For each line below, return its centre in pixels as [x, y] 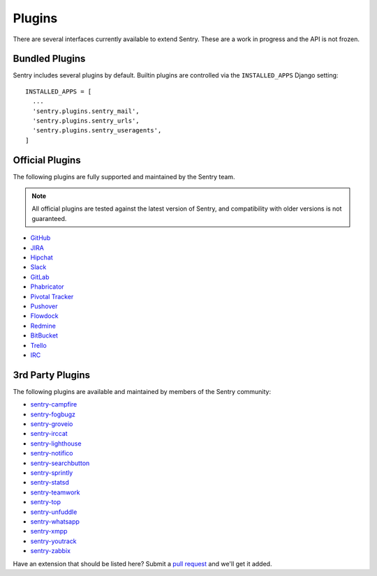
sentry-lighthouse [56, 444]
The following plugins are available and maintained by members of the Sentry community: [142, 391]
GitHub [40, 238]
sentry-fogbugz [53, 414]
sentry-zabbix [51, 551]
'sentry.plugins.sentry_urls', [86, 121]
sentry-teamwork [55, 492]
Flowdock [44, 316]
